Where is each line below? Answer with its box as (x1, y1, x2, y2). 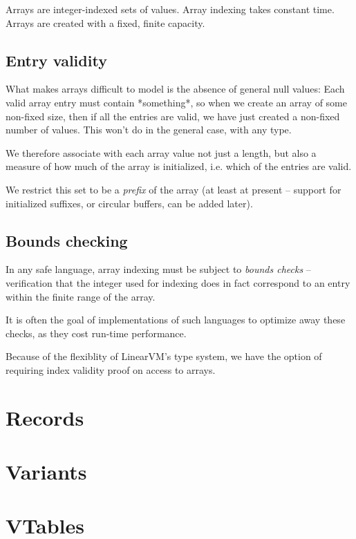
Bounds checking (6, 229, 128, 251)
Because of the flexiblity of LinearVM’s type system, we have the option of (6, 349, 322, 363)
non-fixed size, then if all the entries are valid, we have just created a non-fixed (6, 108, 340, 123)
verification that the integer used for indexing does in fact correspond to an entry (6, 275, 350, 290)
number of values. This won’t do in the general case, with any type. (6, 122, 292, 137)
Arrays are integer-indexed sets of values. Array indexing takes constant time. (6, 2, 335, 16)
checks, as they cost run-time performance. (6, 325, 187, 340)
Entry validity (6, 49, 107, 70)
